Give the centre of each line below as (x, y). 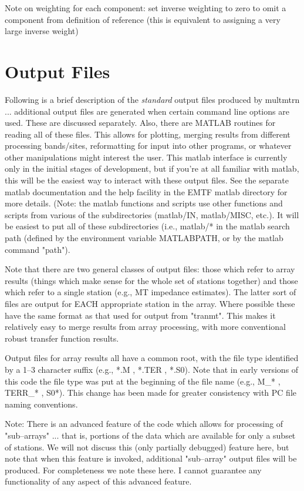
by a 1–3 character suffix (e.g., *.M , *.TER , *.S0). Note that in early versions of (152, 369)
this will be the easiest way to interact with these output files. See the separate (147, 180)
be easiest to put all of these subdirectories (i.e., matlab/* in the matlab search (147, 226)
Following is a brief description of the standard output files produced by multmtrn (152, 99)
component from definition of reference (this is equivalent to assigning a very (143, 19)
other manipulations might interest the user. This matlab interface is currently (146, 157)
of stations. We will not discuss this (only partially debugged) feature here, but (147, 447)
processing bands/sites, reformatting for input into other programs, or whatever (148, 146)
